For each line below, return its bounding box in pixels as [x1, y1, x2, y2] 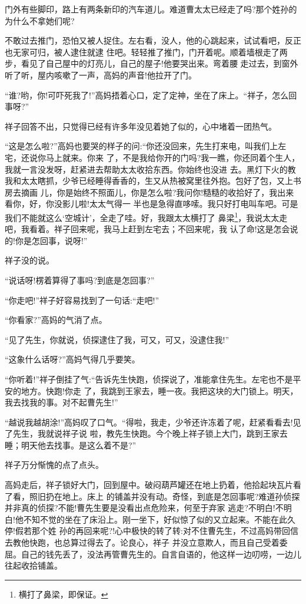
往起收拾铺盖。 [5, 559, 62, 572]
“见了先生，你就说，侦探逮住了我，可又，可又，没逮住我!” [5, 333, 229, 345]
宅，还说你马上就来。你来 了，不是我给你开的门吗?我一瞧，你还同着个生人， [5, 151, 300, 163]
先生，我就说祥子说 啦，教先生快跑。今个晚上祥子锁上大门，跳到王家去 [12, 427, 288, 440]
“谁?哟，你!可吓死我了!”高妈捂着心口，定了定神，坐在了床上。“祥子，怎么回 [5, 88, 297, 101]
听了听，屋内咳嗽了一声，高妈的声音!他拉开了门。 [5, 68, 197, 81]
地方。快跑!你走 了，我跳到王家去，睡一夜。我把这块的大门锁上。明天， [21, 384, 298, 397]
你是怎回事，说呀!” [15, 234, 88, 246]
